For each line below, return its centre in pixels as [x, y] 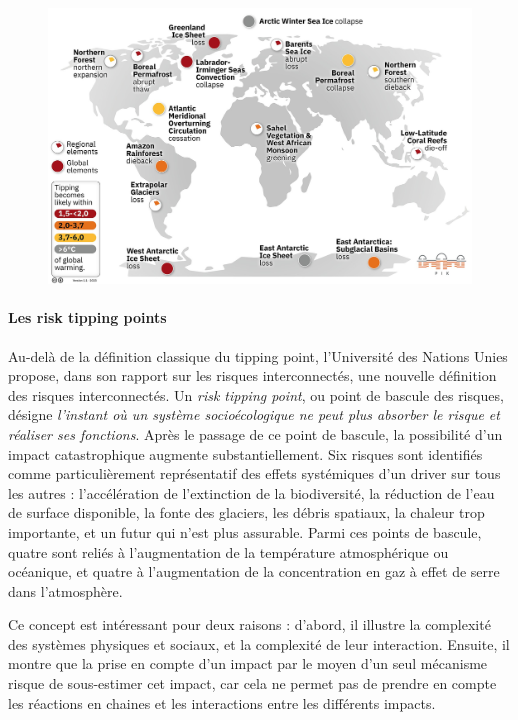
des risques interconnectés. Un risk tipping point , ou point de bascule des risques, [256, 394]
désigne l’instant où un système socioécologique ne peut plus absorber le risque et [254, 414]
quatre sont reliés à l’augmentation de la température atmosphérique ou [228, 551]
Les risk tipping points [87, 317]
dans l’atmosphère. [65, 590]
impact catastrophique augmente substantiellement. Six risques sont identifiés [245, 453]
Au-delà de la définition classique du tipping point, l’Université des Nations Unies [258, 355]
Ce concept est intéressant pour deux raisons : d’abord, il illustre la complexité [249, 624]
